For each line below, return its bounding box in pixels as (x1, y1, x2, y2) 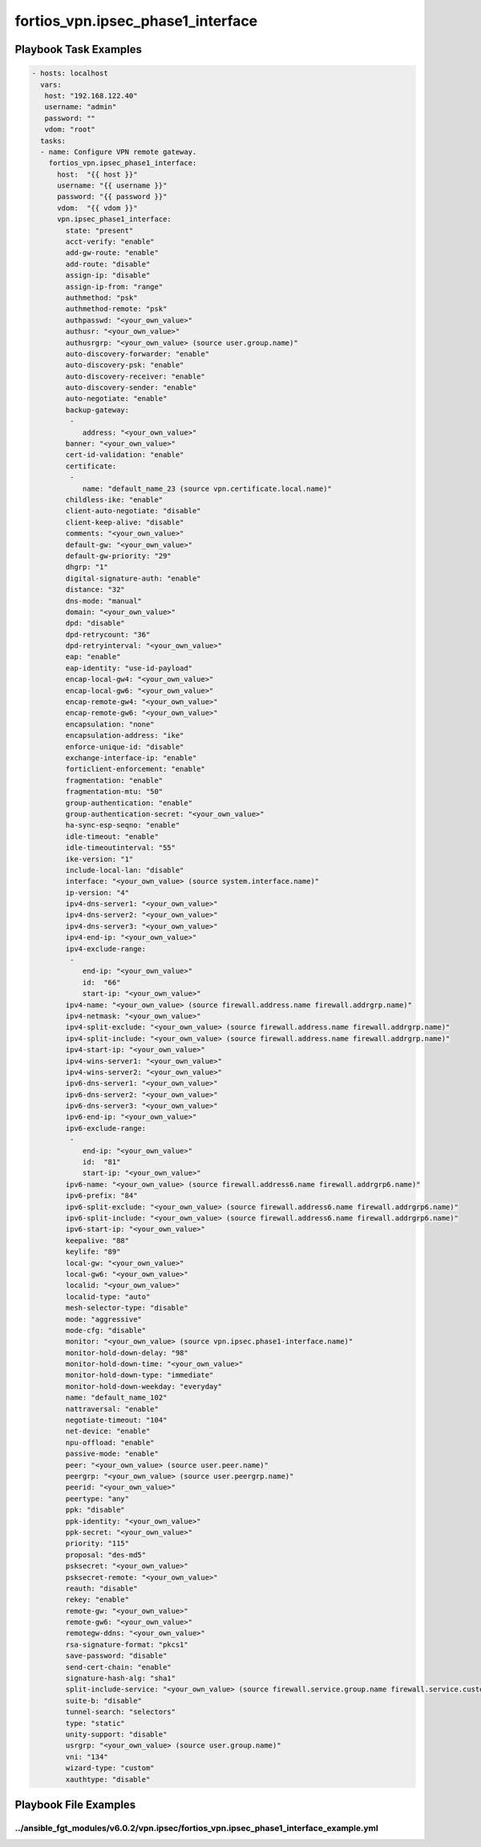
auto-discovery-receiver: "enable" (65, 371, 206, 381)
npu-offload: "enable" (65, 1438, 156, 1447)
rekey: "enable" (65, 1595, 130, 1604)
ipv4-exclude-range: (65, 944, 147, 954)
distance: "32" (65, 585, 126, 594)
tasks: (40, 136, 67, 145)
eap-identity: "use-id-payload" (65, 663, 192, 673)
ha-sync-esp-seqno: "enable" (65, 820, 180, 830)
